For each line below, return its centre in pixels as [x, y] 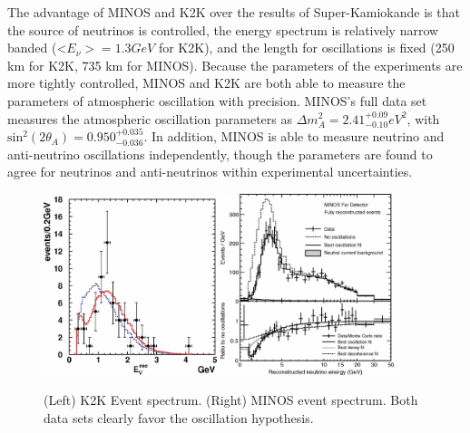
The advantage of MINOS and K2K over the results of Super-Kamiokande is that [234, 12]
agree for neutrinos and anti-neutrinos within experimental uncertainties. [210, 172]
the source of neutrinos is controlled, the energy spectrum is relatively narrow [223, 29]
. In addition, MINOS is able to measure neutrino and [294, 136]
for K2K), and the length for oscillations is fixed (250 [306, 48]
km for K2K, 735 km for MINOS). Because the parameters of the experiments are [235, 65]
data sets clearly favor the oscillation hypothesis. [179, 417]
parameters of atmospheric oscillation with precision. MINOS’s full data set [217, 100]
